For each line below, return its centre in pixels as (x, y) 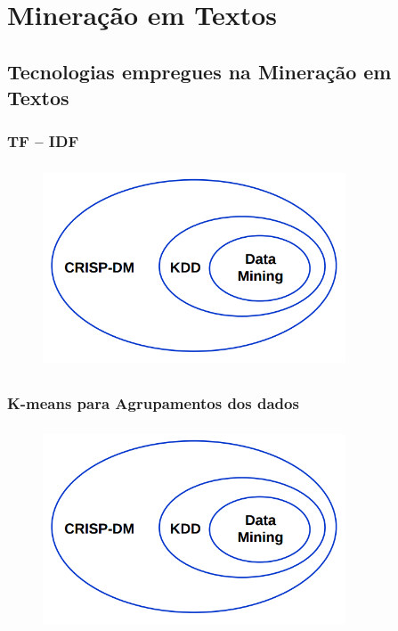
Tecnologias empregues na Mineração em (199, 71)
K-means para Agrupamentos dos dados (153, 403)
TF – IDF (43, 141)
